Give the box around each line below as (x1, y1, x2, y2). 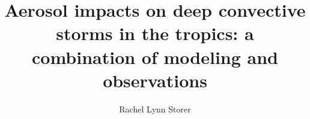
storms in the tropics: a (56, 21, 254, 45)
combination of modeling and (31, 44, 278, 69)
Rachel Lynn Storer (119, 102, 191, 115)
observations (103, 68, 207, 92)
